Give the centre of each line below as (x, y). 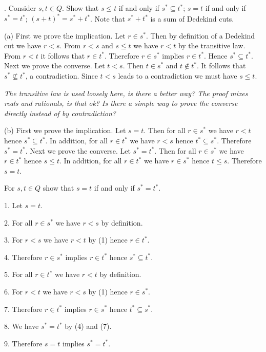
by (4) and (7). (88, 326)
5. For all (18, 274)
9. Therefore (23, 343)
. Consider (20, 8)
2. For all (18, 222)
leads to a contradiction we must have (178, 76)
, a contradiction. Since (62, 76)
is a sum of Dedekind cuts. (192, 18)
